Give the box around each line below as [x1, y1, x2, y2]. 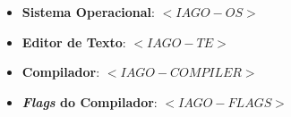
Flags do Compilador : [21, 92, 158, 111]
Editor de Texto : [21, 32, 126, 51]
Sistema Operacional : [21, 3, 155, 21]
